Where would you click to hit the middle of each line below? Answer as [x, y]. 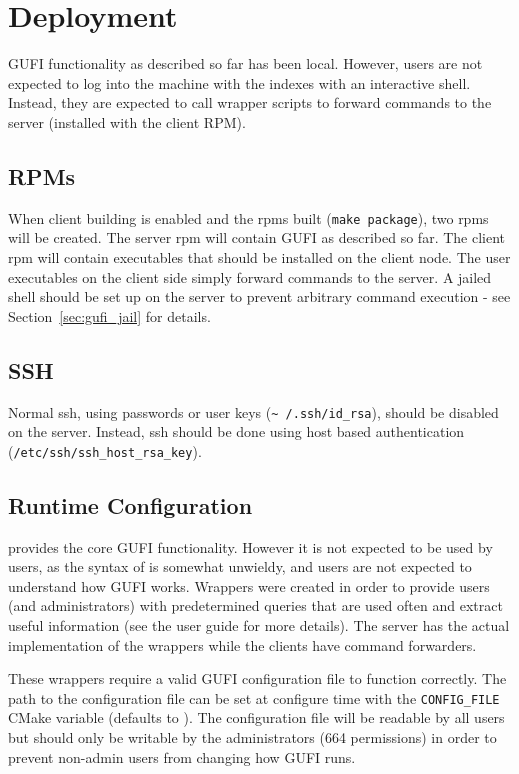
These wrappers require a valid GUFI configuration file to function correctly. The [257, 678]
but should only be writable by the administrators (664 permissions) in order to [252, 737]
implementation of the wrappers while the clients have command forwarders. [242, 644]
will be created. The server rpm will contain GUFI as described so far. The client [257, 237]
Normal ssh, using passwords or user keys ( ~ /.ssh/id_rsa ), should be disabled [253, 411]
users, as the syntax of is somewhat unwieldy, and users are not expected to [240, 566]
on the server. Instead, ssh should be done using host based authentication [236, 431]
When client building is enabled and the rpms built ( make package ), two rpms [248, 217]
